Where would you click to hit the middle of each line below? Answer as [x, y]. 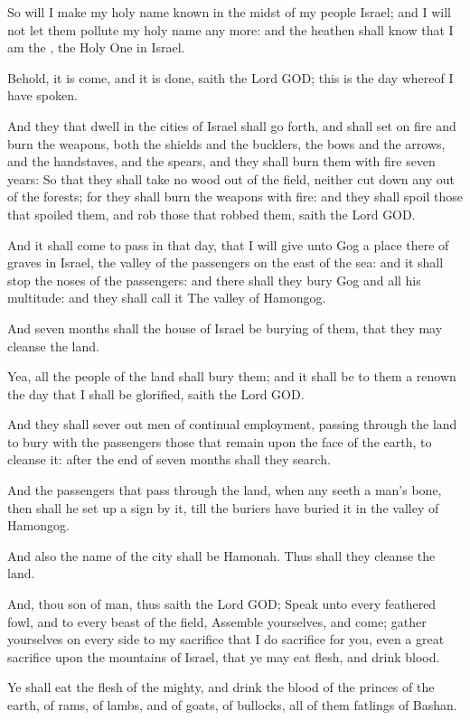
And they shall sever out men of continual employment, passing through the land [232, 424]
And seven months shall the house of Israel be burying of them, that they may [225, 327]
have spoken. [42, 95]
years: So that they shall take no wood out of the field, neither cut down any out [231, 178]
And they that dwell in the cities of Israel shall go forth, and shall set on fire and [232, 125]
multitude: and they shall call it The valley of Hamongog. [167, 298]
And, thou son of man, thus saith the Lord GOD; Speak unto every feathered [222, 604]
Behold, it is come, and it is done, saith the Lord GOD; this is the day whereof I [230, 77]
